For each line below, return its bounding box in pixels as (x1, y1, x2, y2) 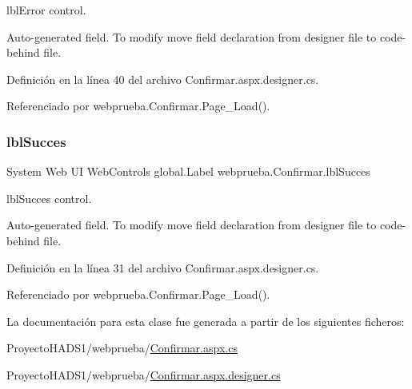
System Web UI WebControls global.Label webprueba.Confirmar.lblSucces (6, 163, 370, 180)
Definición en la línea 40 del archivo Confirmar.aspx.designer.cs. (6, 70, 319, 87)
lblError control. (6, 2, 86, 18)
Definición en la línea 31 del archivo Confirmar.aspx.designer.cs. (6, 259, 319, 276)
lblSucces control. (6, 189, 92, 206)
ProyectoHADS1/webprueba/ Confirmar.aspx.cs (6, 339, 238, 356)
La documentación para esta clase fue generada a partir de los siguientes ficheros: (6, 312, 405, 329)
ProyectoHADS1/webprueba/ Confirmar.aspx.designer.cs (6, 366, 281, 383)
